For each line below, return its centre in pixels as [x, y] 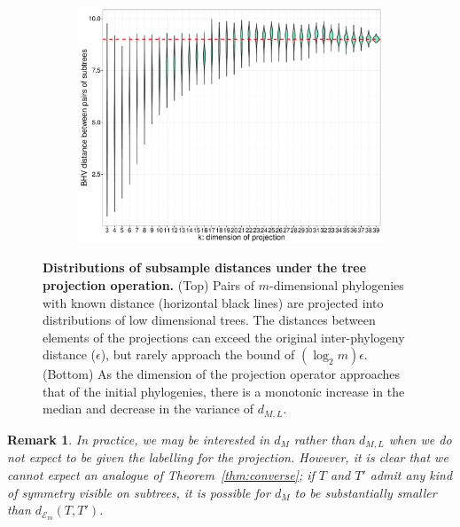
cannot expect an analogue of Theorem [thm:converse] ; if [161, 474]
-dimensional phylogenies [336, 284]
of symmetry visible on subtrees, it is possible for [139, 492]
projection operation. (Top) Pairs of [149, 284]
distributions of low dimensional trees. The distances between [209, 320]
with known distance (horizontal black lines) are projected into [213, 302]
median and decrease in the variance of [148, 409]
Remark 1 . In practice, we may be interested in [139, 439]
